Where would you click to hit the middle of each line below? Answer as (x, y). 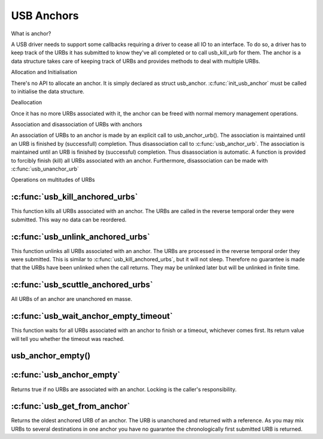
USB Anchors (45, 16)
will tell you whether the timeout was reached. (68, 339)
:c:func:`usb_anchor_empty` (66, 375)
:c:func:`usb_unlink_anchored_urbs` (81, 237)
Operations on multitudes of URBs (53, 180)
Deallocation (27, 102)
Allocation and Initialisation (44, 72)
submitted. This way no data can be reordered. (69, 219)
